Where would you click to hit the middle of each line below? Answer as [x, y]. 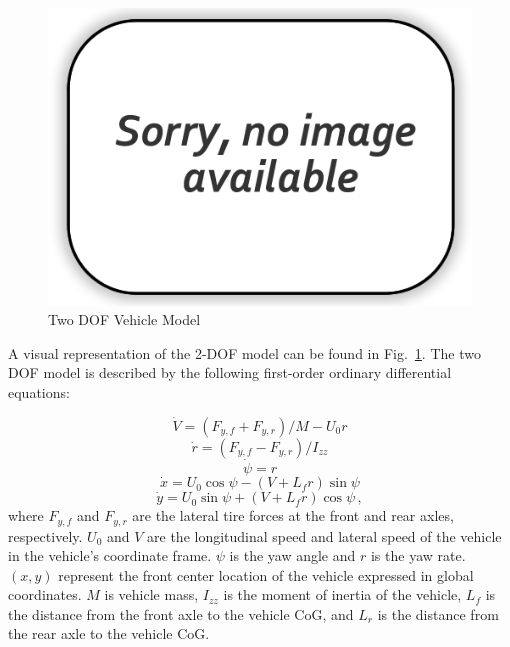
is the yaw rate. [418, 555]
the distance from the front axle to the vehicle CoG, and [181, 613]
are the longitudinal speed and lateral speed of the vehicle [324, 535]
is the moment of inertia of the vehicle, [342, 594]
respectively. [45, 535]
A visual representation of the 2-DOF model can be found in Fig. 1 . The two [244, 352]
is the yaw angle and [292, 555]
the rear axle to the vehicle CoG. [109, 633]
